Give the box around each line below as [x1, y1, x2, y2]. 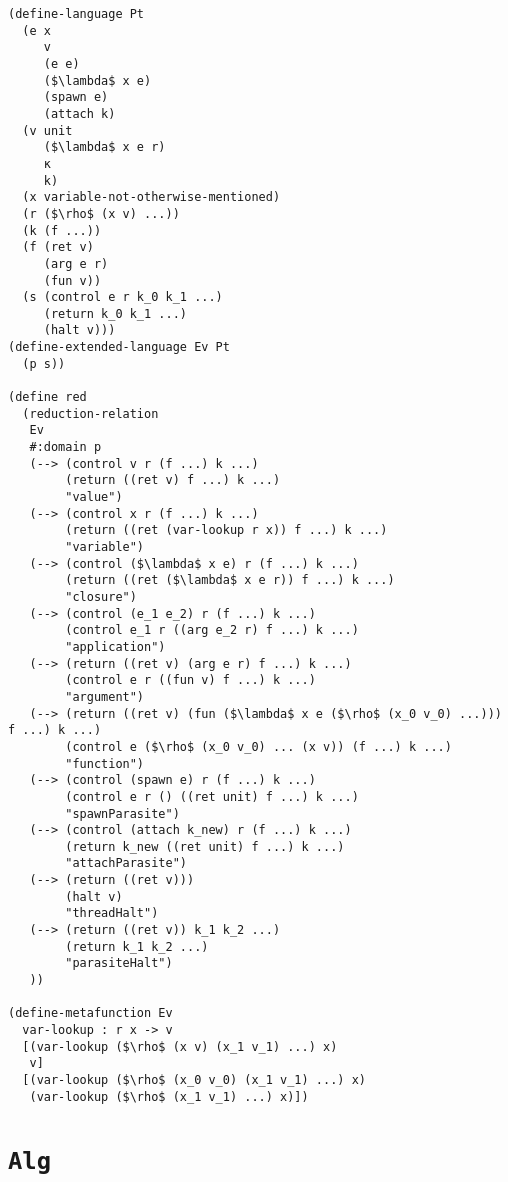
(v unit [22, 123, 73, 138]
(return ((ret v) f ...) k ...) [65, 473, 281, 488]
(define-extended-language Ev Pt [8, 340, 230, 355]
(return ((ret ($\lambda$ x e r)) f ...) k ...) [65, 573, 395, 588]
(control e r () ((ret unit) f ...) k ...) [65, 789, 359, 804]
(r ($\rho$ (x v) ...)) [22, 206, 180, 221]
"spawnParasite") [65, 806, 180, 821]
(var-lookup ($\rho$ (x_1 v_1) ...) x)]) [29, 1089, 309, 1104]
